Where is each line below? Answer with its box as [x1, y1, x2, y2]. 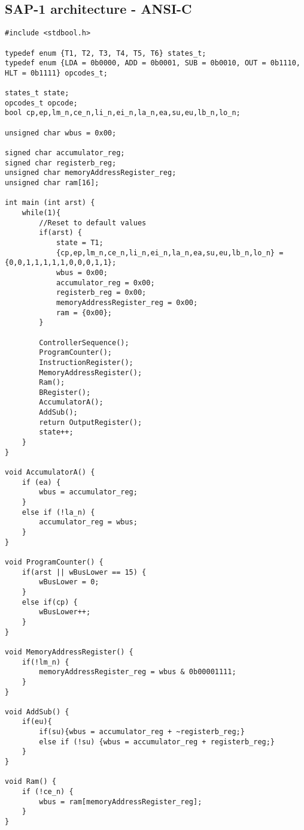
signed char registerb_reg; [5, 158, 117, 167]
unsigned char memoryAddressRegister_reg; [5, 168, 177, 177]
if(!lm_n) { [22, 657, 69, 666]
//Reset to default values [39, 218, 147, 227]
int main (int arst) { [5, 198, 95, 207]
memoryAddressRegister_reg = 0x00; [56, 298, 198, 307]
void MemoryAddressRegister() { [5, 647, 133, 656]
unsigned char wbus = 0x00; [5, 128, 117, 137]
